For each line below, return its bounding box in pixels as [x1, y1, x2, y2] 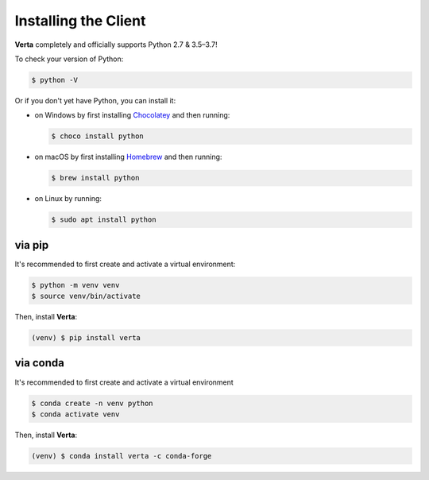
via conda [14, 356, 65, 370]
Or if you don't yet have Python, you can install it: [14, 95, 176, 105]
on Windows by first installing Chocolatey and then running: [34, 110, 230, 120]
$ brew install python [51, 173, 140, 183]
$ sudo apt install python [51, 215, 157, 224]
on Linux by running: [34, 194, 102, 203]
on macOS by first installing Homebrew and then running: [34, 152, 222, 162]
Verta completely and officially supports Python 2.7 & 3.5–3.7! [14, 40, 218, 49]
